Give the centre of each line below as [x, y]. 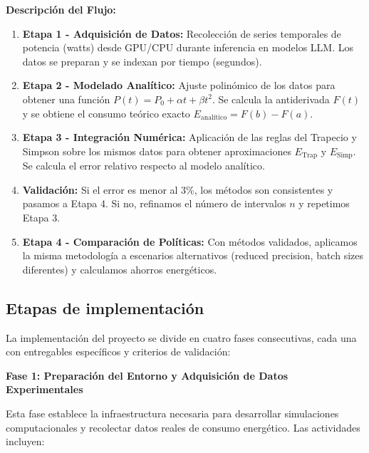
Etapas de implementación [105, 307]
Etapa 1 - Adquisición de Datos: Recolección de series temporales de [182, 33]
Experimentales [45, 389]
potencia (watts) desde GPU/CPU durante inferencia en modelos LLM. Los [188, 47]
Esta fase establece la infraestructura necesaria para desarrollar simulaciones [172, 413]
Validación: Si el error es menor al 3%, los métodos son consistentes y [178, 189]
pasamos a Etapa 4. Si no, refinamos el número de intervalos [154, 203]
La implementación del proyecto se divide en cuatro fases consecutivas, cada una [181, 337]
